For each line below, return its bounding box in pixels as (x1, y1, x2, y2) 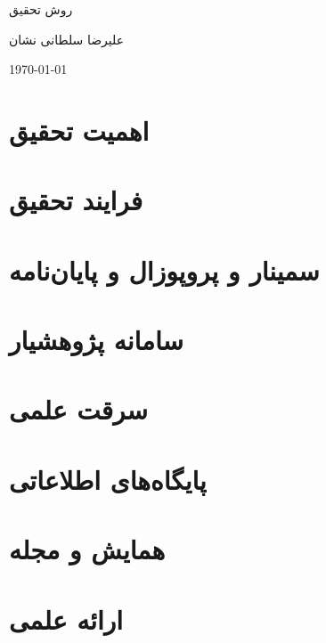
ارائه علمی (9, 600, 124, 637)
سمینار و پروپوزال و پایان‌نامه (9, 251, 320, 288)
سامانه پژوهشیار (9, 321, 184, 358)
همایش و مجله (9, 531, 166, 567)
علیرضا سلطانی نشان (9, 29, 125, 48)
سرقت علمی (9, 391, 149, 427)
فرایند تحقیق (9, 182, 143, 218)
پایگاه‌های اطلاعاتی (9, 460, 207, 497)
